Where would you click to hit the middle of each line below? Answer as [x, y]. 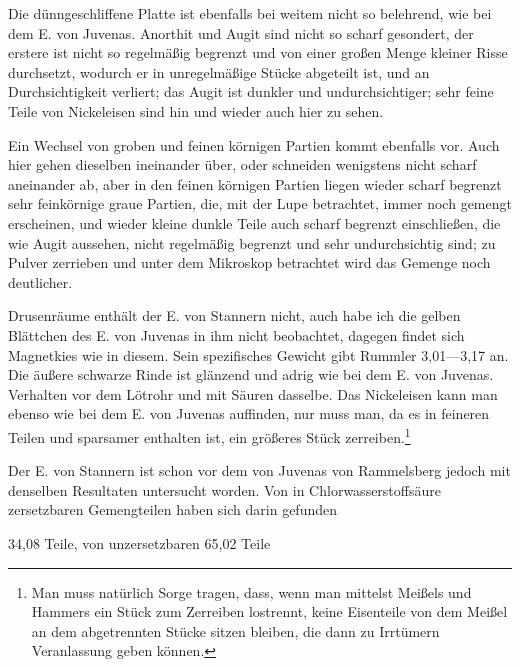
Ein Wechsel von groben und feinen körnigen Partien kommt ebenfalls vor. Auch [254, 144]
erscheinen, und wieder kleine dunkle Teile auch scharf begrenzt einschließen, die [254, 222]
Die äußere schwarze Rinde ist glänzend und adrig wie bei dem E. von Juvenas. [251, 374]
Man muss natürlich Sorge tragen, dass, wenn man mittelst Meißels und [251, 591]
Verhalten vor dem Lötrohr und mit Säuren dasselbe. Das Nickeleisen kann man [253, 393]
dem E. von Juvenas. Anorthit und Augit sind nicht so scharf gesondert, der [241, 32]
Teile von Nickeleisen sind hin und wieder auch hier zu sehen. [196, 110]
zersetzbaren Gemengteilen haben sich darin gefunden [172, 509]
